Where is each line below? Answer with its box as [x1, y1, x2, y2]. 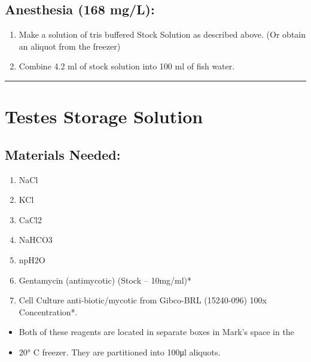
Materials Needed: [5, 145, 121, 163]
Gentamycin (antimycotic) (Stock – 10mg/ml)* [19, 273, 192, 286]
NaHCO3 [19, 233, 53, 246]
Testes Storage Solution [5, 104, 203, 129]
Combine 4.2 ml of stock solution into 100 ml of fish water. [19, 60, 235, 72]
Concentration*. [19, 305, 78, 318]
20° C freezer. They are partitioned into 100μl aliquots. [19, 345, 221, 358]
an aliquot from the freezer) [19, 39, 121, 52]
